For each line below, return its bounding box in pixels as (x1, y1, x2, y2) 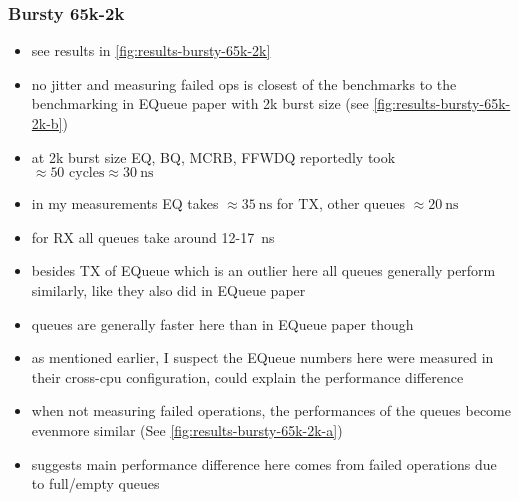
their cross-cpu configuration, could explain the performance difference (31, 366, 464, 387)
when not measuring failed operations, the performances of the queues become (31, 400, 511, 421)
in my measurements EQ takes (31, 193, 219, 214)
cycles (69, 166, 105, 181)
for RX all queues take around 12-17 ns (31, 226, 275, 247)
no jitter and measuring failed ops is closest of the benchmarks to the (31, 73, 457, 94)
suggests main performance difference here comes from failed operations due (31, 453, 497, 474)
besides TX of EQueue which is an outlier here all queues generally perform (31, 260, 496, 281)
